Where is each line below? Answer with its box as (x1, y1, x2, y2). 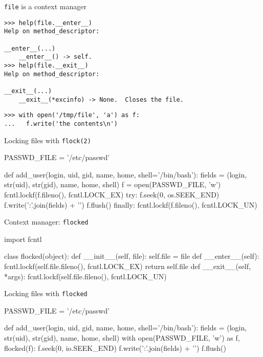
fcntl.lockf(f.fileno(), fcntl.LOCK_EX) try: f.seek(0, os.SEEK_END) (4, 189, 220, 199)
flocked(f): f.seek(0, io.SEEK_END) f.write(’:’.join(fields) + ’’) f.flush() (4, 342, 226, 353)
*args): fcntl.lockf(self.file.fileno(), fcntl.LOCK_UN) (4, 271, 167, 281)
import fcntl (4, 233, 42, 244)
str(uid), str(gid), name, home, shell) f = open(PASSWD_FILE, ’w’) (4, 179, 221, 190)
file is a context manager (4, 1, 86, 11)
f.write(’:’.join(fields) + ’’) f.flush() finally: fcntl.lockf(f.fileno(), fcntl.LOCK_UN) (4, 199, 257, 210)
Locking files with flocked (4, 288, 87, 299)
